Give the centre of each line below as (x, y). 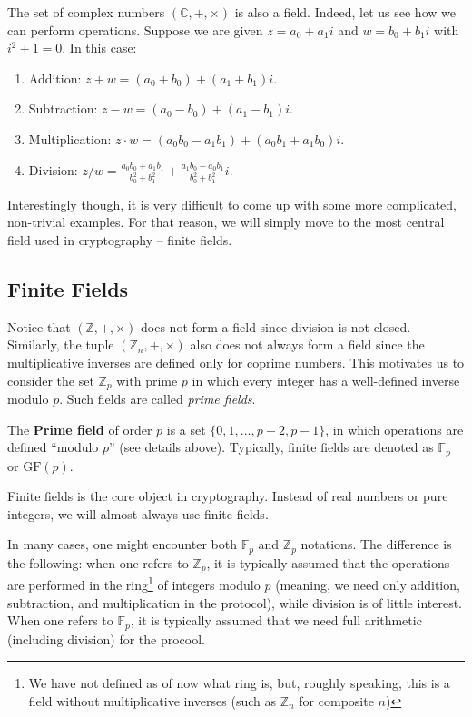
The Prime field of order (80, 429)
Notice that (39, 326)
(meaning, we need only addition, (368, 585)
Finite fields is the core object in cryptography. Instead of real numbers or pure (228, 496)
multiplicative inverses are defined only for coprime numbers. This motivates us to (236, 363)
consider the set (51, 380)
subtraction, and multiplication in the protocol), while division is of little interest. (235, 602)
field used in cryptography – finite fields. (120, 240)
